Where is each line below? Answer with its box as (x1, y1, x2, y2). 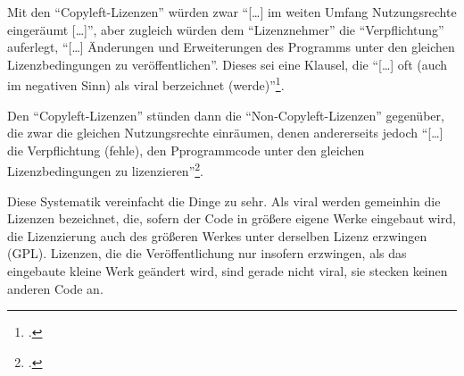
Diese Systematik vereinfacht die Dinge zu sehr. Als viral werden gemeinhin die (7, 191, 441, 210)
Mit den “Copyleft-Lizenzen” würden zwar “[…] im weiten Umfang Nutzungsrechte (7, 3, 457, 21)
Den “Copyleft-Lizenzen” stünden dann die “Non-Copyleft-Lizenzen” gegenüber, (7, 105, 444, 124)
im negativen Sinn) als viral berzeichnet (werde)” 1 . (7, 73, 285, 95)
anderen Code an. (7, 279, 104, 297)
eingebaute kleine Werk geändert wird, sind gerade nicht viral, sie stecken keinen (7, 262, 448, 280)
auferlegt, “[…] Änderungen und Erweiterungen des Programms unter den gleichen (7, 38, 455, 56)
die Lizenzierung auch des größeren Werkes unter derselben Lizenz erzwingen (7, 226, 427, 245)
